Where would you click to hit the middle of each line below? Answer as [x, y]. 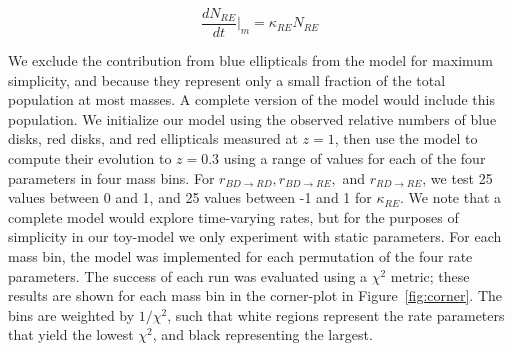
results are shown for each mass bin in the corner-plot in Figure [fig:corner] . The [255, 295]
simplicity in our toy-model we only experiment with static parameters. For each [255, 236]
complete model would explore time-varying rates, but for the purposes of [233, 216]
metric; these [430, 275]
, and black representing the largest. [262, 334]
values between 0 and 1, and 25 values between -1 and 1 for [190, 197]
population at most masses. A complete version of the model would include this [251, 99]
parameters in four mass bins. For [111, 177]
